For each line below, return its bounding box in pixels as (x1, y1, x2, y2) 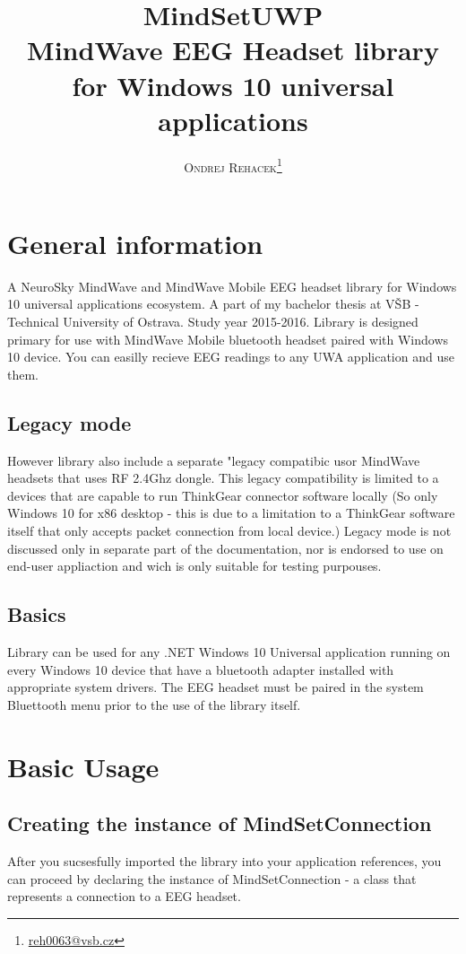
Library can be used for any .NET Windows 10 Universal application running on (7, 643, 451, 661)
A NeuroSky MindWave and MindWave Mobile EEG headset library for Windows (7, 276, 457, 295)
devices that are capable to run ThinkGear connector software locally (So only (7, 486, 438, 504)
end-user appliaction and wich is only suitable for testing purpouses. (7, 556, 382, 575)
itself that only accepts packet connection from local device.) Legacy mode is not (7, 521, 452, 540)
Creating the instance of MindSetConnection (7, 810, 432, 837)
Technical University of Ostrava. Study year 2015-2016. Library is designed (7, 312, 419, 331)
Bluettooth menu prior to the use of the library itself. (7, 695, 301, 713)
